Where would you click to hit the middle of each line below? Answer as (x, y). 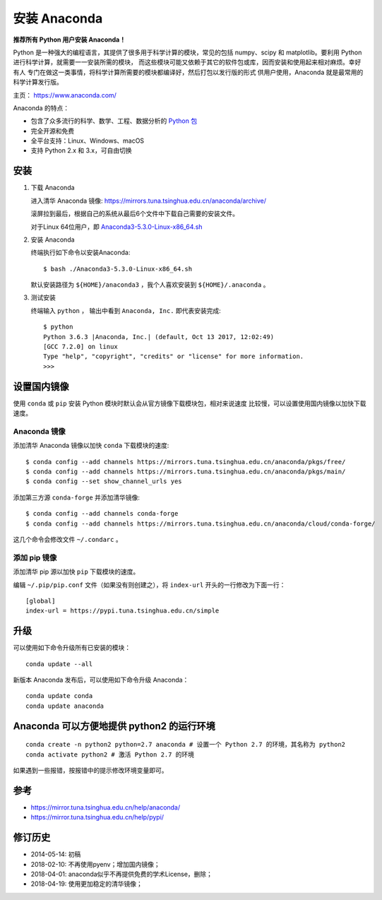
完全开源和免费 (52, 131)
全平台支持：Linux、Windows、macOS (88, 141)
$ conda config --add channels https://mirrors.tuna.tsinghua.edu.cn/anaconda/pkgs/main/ (186, 472)
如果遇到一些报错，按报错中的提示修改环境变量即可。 (90, 770)
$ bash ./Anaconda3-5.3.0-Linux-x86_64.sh (118, 269)
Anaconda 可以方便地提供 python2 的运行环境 (114, 726)
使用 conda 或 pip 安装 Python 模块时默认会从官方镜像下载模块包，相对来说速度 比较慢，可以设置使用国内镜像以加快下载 (190, 403)
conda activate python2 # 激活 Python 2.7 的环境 (110, 754)
